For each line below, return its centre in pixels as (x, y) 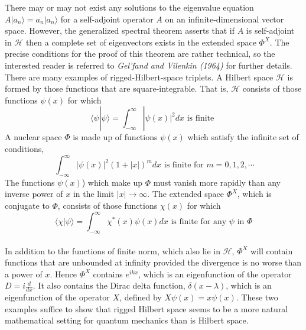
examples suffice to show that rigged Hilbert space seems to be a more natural (147, 308)
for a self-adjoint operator (107, 19)
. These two (257, 297)
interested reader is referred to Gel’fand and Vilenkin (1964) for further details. (149, 65)
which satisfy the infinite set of (243, 137)
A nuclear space (33, 137)
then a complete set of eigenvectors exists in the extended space (141, 42)
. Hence (63, 274)
